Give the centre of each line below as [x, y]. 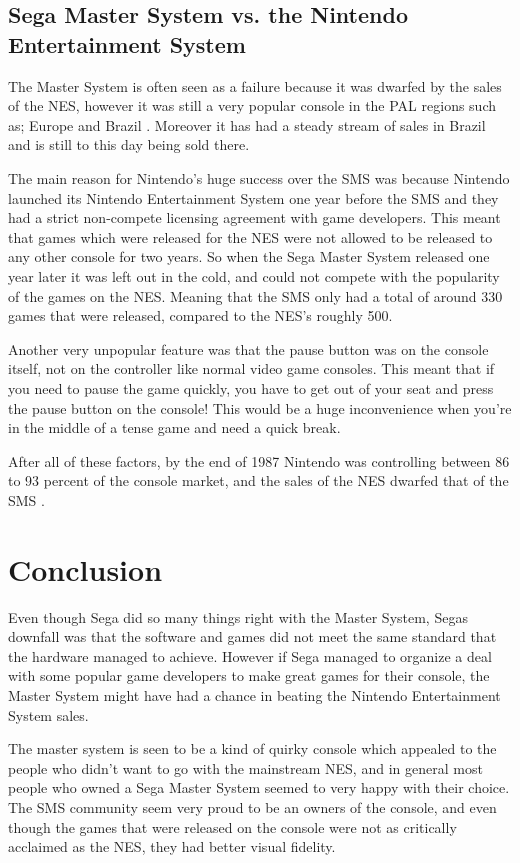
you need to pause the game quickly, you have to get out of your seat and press [251, 387]
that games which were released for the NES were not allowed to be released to [250, 236]
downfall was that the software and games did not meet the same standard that [252, 636]
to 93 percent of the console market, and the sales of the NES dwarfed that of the [258, 480]
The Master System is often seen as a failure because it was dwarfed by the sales [255, 85]
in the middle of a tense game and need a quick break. [174, 427]
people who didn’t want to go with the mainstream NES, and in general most [245, 767]
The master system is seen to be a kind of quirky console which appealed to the [252, 748]
